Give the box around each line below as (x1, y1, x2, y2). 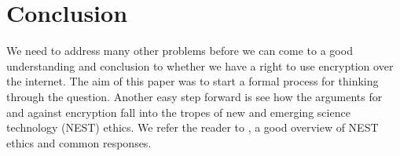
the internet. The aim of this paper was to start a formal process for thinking (6, 73, 379, 89)
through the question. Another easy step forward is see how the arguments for (6, 88, 383, 104)
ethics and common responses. (6, 134, 152, 151)
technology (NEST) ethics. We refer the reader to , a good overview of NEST (6, 119, 379, 136)
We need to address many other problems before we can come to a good (6, 42, 353, 59)
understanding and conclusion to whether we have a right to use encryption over (6, 57, 394, 74)
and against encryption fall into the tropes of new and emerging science (6, 103, 350, 120)
